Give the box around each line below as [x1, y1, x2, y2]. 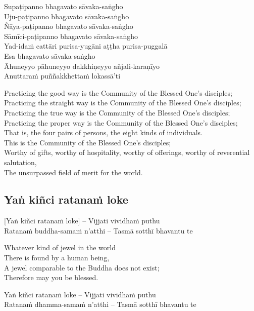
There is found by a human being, [4, 252, 110, 263]
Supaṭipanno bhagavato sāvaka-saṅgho [4, 1, 123, 11]
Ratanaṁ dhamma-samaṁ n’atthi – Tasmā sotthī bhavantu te [4, 299, 196, 309]
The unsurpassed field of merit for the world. [4, 167, 143, 177]
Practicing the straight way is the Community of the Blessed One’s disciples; [4, 97, 241, 108]
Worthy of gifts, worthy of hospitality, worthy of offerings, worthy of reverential [4, 147, 250, 158]
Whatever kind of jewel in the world [4, 242, 116, 253]
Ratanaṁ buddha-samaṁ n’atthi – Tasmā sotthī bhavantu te [4, 225, 193, 236]
